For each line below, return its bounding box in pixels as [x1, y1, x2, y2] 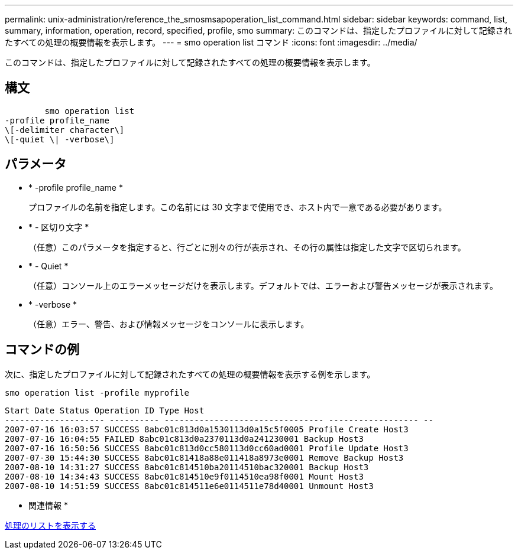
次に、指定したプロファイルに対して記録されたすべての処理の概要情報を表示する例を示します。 [5, 369, 375, 379]
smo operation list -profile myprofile [5, 387, 189, 397]
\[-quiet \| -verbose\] [5, 134, 115, 144]
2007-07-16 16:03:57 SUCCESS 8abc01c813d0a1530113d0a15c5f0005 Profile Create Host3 [5, 424, 409, 434]
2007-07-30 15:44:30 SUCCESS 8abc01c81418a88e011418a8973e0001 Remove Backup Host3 [5, 452, 404, 462]
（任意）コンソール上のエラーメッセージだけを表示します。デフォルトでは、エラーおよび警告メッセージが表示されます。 [28, 280, 498, 291]
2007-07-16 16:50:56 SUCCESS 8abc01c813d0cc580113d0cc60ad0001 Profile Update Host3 [5, 443, 409, 453]
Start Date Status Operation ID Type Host [5, 405, 205, 415]
